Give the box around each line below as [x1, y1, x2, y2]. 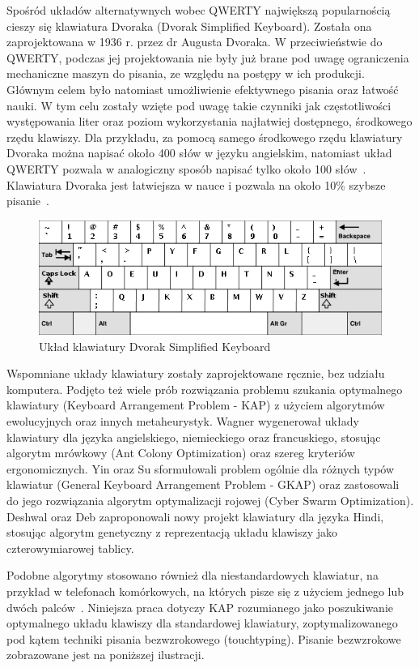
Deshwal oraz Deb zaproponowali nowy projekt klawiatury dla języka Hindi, [6, 507, 384, 525]
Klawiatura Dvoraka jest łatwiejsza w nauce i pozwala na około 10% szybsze [6, 176, 386, 193]
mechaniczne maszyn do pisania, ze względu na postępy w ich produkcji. [6, 65, 365, 82]
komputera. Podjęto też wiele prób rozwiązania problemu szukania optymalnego [6, 380, 403, 397]
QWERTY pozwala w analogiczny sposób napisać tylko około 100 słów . [6, 160, 366, 177]
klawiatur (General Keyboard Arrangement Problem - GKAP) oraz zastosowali [6, 476, 400, 493]
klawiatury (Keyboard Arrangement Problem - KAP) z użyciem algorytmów [6, 396, 385, 413]
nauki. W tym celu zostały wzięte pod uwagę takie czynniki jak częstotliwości [6, 96, 391, 113]
